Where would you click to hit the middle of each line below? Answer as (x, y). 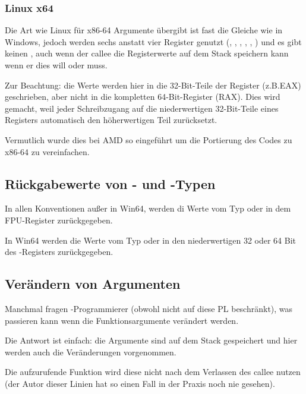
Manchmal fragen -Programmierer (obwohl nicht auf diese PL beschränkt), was (149, 308)
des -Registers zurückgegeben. (59, 252)
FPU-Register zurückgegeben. (59, 220)
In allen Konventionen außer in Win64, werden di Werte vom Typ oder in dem (148, 208)
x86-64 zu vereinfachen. (47, 151)
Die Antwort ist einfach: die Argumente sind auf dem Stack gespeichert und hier (151, 340)
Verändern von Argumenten (93, 284)
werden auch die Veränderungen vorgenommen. (91, 352)
